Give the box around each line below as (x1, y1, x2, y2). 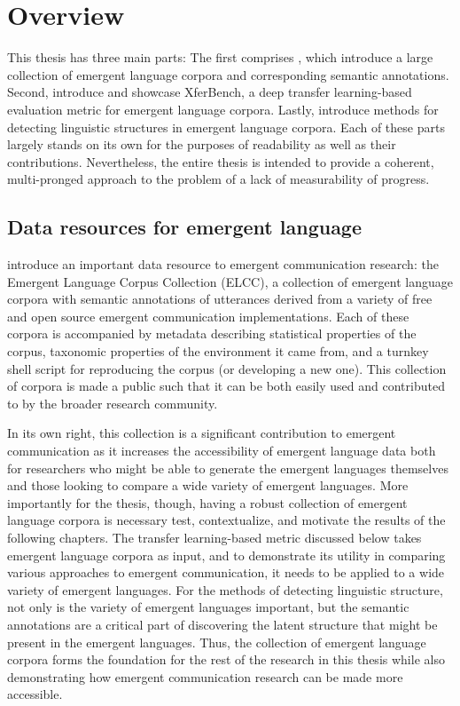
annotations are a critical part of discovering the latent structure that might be (7, 615, 438, 633)
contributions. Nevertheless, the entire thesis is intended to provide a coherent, (7, 152, 434, 171)
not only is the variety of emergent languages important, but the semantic (7, 598, 409, 616)
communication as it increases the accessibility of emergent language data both (7, 441, 436, 460)
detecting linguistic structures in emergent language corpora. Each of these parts (7, 117, 445, 136)
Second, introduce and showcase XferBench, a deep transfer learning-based (7, 83, 412, 101)
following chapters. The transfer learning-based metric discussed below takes (7, 528, 422, 546)
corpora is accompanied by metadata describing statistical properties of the (7, 324, 417, 343)
